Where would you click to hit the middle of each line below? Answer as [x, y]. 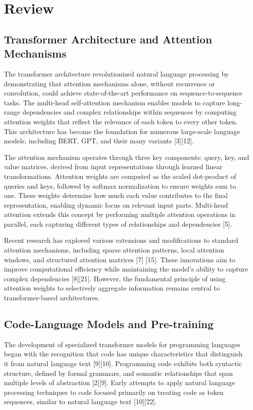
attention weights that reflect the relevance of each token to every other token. [121, 121]
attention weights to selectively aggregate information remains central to [112, 288]
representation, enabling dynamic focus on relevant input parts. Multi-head [116, 205]
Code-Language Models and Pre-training [109, 324]
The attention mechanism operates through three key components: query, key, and [126, 157]
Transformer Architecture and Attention [108, 39]
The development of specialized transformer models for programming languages [122, 344]
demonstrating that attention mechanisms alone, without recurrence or [109, 83]
